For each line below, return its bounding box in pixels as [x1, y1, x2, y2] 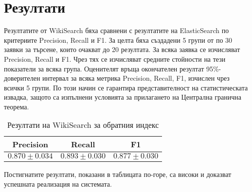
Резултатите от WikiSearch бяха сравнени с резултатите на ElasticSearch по [4, 25, 229, 35]
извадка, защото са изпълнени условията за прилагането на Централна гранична [4, 92, 242, 102]
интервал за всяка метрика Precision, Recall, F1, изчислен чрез [42, 73, 230, 83]
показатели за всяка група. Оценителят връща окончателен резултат [4, 63, 204, 73]
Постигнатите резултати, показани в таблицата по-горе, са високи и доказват [4, 169, 232, 179]
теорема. [4, 101, 29, 111]
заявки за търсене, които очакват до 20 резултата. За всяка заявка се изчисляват [4, 44, 240, 54]
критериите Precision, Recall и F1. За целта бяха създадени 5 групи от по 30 [4, 35, 233, 45]
